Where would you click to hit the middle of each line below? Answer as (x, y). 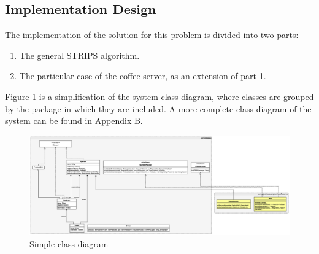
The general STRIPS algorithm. (79, 55)
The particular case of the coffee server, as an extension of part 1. (143, 76)
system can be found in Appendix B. (74, 121)
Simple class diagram (69, 243)
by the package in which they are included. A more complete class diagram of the (158, 108)
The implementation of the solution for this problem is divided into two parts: (152, 35)
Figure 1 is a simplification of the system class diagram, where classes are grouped (159, 96)
